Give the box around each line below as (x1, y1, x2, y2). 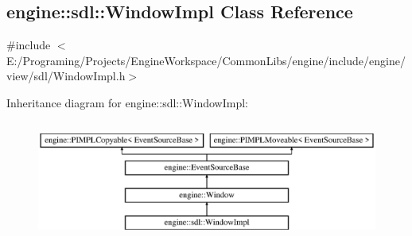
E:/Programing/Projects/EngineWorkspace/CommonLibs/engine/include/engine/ (6, 52, 406, 68)
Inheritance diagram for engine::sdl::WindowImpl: (6, 94, 248, 110)
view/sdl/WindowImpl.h (6, 68, 126, 84)
